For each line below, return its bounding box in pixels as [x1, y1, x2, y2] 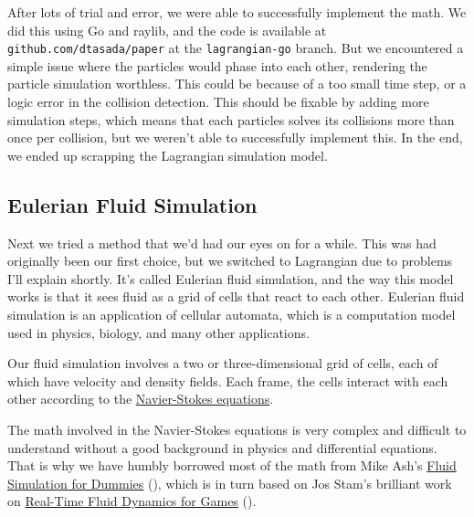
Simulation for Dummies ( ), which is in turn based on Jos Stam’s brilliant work [7, 473, 452, 492]
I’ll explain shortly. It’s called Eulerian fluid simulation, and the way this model [7, 269, 454, 288]
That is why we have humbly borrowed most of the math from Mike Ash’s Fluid [7, 456, 457, 475]
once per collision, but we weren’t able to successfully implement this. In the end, [7, 128, 463, 147]
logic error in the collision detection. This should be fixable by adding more [7, 92, 429, 111]
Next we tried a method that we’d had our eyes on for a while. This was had [7, 233, 437, 252]
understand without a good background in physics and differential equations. [7, 438, 437, 457]
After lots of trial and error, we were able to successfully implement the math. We [7, 3, 467, 21]
